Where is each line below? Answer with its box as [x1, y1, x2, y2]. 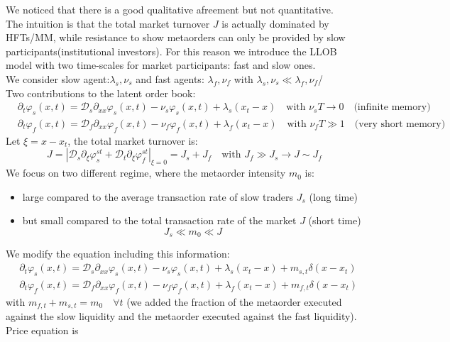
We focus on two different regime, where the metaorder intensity [6, 165, 286, 180]
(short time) [308, 213, 361, 228]
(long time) [309, 189, 358, 204]
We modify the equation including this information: [6, 246, 230, 261]
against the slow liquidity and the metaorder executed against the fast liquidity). [6, 309, 357, 324]
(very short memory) [354, 119, 446, 129]
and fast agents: [136, 71, 204, 86]
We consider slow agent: [6, 71, 110, 86]
